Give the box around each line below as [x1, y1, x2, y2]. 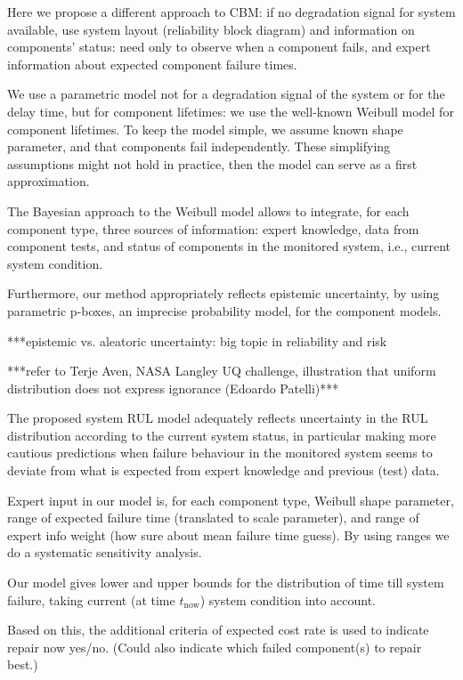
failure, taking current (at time [7, 590, 175, 609]
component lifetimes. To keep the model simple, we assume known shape [7, 119, 403, 138]
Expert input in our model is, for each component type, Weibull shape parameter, [7, 490, 454, 509]
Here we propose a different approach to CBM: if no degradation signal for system [7, 3, 456, 20]
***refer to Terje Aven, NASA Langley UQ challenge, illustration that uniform [7, 361, 436, 380]
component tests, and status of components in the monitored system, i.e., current [7, 237, 451, 255]
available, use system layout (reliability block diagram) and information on [7, 20, 415, 38]
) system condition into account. [199, 590, 377, 609]
